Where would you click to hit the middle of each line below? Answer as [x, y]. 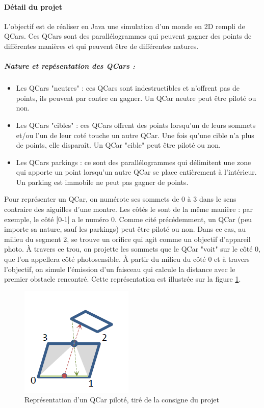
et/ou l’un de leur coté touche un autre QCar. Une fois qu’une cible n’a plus [135, 135]
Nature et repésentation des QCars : [70, 66]
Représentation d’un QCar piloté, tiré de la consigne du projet [122, 400]
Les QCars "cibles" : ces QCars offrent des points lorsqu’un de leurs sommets [136, 125]
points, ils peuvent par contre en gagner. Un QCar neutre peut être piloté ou [136, 98]
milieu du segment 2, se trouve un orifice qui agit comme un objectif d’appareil [127, 239]
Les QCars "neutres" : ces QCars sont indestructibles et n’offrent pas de [128, 88]
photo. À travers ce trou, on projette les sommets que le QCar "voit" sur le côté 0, [132, 249]
